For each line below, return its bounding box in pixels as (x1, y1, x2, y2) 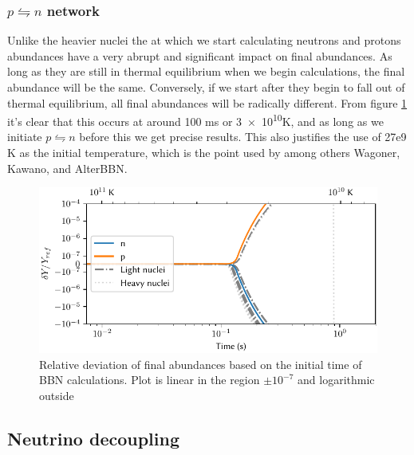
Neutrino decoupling (7, 426, 179, 450)
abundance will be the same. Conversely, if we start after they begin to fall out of (7, 79, 405, 95)
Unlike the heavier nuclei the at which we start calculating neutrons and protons (7, 32, 401, 49)
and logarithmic (298, 371, 375, 388)
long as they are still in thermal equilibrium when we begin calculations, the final (7, 63, 405, 80)
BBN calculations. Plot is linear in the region (39, 371, 260, 388)
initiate (7, 128, 42, 145)
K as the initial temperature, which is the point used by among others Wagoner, (7, 144, 400, 161)
